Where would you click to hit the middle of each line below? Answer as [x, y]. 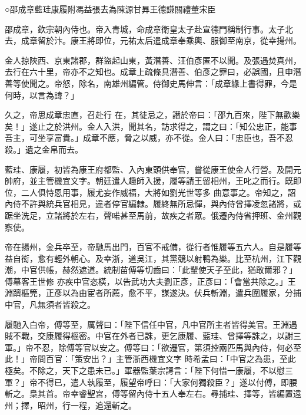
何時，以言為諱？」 [42, 95]
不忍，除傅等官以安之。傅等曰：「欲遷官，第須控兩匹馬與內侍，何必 [163, 347]
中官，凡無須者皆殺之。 [50, 304]
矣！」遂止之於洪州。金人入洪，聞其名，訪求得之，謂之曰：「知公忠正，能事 [151, 126]
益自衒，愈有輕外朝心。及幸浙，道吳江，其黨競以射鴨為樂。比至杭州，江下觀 [153, 258]
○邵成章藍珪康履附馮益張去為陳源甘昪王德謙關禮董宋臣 [110, 9]
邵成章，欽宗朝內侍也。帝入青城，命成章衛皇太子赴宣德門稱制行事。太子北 [149, 29]
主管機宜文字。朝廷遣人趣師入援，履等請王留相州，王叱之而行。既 [165, 181]
